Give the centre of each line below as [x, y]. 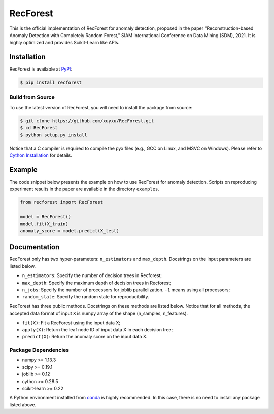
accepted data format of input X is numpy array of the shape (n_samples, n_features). [99, 313]
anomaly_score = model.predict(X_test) [70, 231]
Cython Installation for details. [41, 155]
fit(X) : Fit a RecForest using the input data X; [71, 323]
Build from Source [32, 97]
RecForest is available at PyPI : [41, 69]
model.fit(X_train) [44, 224]
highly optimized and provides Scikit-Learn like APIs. [64, 43]
